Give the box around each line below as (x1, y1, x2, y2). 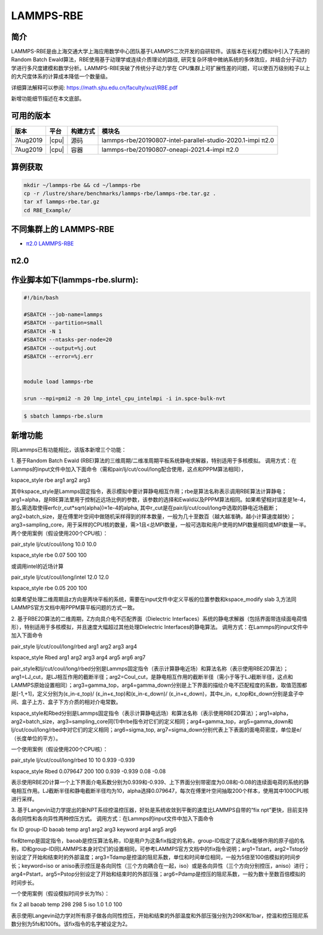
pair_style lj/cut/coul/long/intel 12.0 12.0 (11, 573, 109, 581)
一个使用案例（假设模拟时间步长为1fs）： (11, 889, 110, 897)
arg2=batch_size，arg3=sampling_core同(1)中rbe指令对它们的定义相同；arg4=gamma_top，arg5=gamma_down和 (11, 717, 293, 725)
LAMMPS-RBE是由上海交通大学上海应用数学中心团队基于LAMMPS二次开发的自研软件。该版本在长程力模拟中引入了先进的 (11, 48, 310, 55)
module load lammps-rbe (23, 378, 94, 385)
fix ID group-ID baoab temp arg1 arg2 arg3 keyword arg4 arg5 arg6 (11, 826, 176, 833)
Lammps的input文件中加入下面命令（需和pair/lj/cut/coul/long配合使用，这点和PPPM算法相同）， (11, 465, 247, 473)
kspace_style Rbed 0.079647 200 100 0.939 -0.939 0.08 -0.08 (11, 768, 166, 775)
